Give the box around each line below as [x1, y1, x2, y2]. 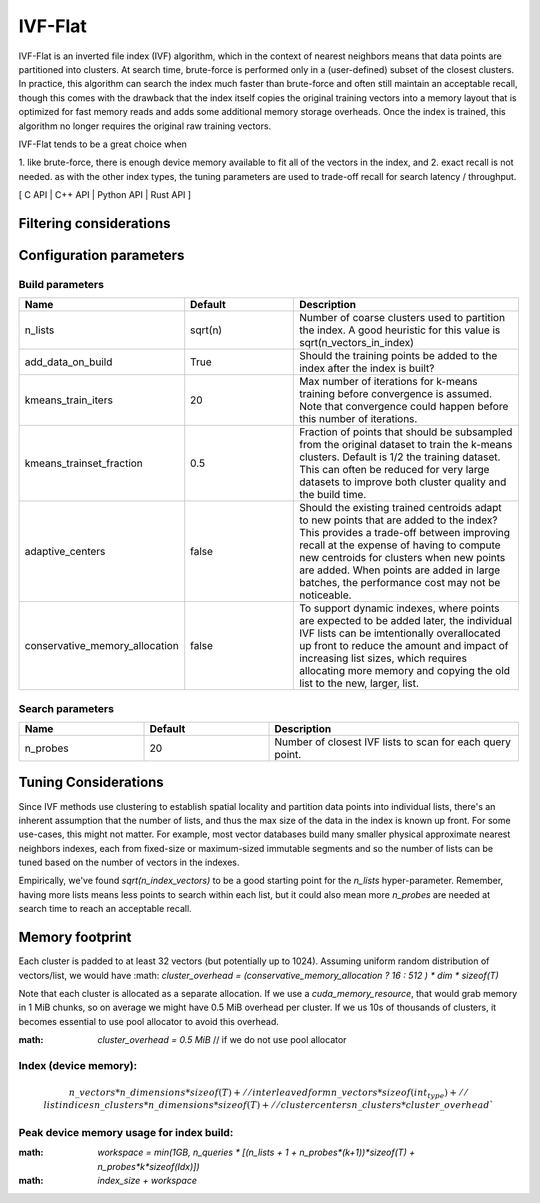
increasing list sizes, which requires [299, 651, 467, 665]
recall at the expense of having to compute [299, 538, 501, 552]
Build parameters [18, 277, 105, 291]
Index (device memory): [18, 1058, 138, 1072]
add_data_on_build [24, 355, 113, 369]
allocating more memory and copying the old [299, 664, 510, 678]
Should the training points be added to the [299, 349, 498, 363]
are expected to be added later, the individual [299, 614, 513, 628]
